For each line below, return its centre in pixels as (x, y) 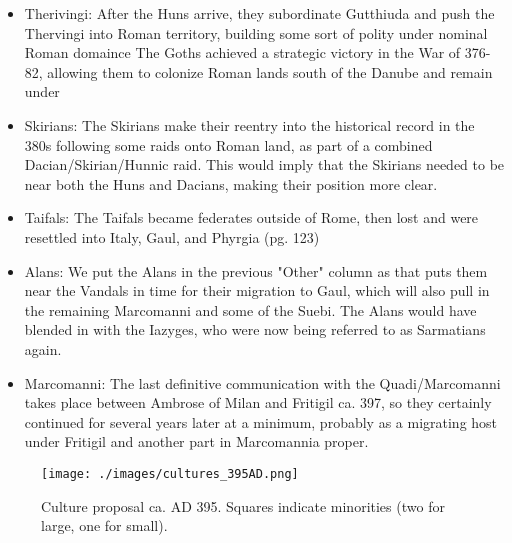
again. (43, 348)
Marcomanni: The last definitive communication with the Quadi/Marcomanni (262, 382)
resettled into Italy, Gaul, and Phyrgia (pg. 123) (172, 236)
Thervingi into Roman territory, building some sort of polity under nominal (256, 32)
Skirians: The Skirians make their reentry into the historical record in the (249, 124)
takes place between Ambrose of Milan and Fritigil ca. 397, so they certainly (258, 402)
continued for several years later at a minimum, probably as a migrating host (261, 421)
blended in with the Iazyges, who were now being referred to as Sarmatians (255, 329)
